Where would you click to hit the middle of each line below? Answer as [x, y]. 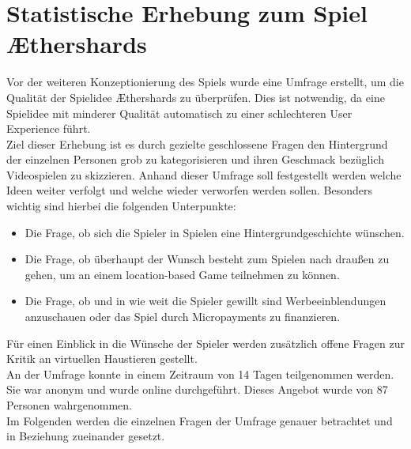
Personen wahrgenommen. [70, 405]
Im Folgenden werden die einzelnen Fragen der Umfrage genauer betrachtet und [200, 420]
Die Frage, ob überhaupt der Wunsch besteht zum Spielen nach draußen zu [207, 259]
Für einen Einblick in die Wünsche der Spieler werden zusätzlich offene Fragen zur [205, 343]
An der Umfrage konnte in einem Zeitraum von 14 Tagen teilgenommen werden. [200, 374]
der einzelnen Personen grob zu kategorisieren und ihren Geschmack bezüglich [195, 159]
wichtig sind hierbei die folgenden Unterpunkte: [121, 206]
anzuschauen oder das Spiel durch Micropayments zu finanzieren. [183, 317]
